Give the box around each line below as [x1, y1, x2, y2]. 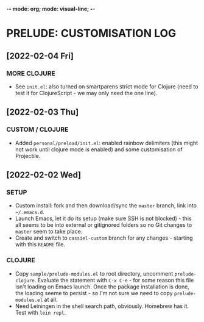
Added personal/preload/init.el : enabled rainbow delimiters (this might [15, 139, 199, 146]
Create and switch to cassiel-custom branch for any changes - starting [15, 234, 193, 241]
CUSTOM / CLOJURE [6, 125, 69, 134]
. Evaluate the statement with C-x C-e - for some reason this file [34, 276, 194, 284]
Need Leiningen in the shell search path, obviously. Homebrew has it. [15, 302, 189, 310]
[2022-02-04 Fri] [6, 51, 74, 61]
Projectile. [15, 152, 41, 159]
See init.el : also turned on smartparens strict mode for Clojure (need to [15, 82, 199, 90]
